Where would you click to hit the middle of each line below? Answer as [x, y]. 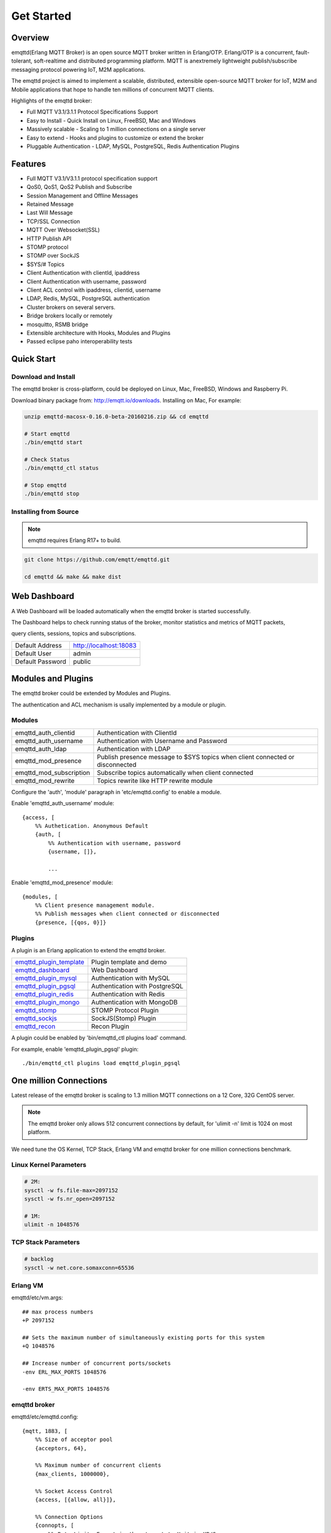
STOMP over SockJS [53, 256]
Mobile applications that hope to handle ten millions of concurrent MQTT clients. [113, 90]
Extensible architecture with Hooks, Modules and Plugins [99, 333]
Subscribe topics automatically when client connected [175, 773]
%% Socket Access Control [74, 1491]
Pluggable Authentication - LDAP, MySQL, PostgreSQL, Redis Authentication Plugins [133, 146]
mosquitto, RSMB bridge [58, 324]
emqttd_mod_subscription [52, 773]
